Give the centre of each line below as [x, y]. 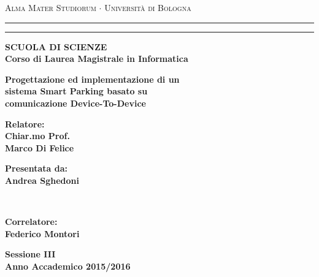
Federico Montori [42, 233]
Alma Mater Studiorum [51, 7]
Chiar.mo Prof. [37, 136]
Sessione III [30, 254]
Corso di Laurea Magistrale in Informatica [97, 59]
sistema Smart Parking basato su [76, 91]
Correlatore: [31, 222]
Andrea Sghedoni [42, 180]
